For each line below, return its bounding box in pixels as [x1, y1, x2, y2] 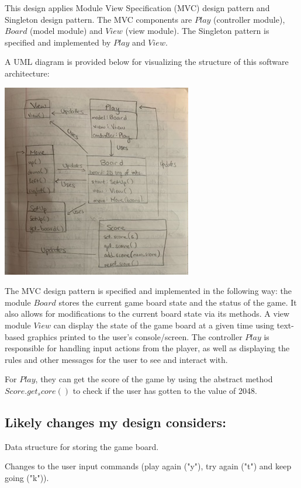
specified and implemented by [5, 36, 111, 48]
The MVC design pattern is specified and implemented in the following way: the [5, 285, 292, 297]
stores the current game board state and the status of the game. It [58, 296, 297, 308]
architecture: [5, 67, 50, 79]
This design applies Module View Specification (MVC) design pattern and [5, 2, 270, 13]
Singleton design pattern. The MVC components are [5, 13, 192, 25]
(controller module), [213, 13, 285, 25]
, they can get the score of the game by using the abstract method [35, 373, 273, 385]
